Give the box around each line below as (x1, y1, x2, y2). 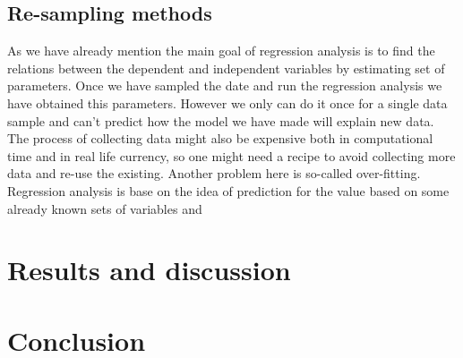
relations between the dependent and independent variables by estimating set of (7, 58, 445, 77)
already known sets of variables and (7, 199, 202, 217)
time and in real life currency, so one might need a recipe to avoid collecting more (7, 146, 456, 165)
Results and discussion (7, 251, 291, 288)
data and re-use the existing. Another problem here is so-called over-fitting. (7, 164, 421, 183)
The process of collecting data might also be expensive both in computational (7, 129, 433, 148)
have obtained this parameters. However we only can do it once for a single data (7, 93, 448, 112)
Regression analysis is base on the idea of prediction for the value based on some (7, 181, 450, 200)
